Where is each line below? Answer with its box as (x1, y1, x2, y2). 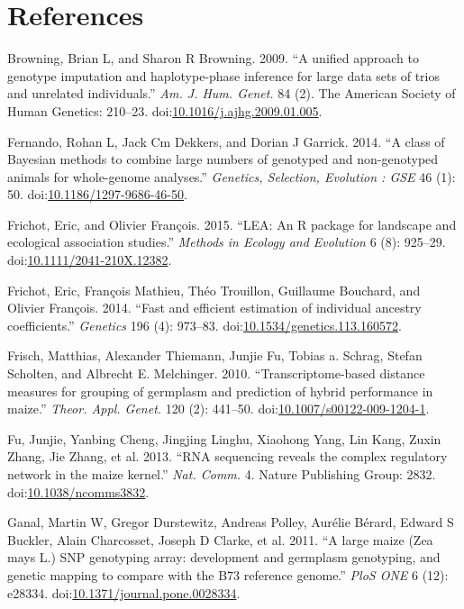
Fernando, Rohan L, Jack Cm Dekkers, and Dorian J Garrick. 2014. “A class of (7, 132, 445, 150)
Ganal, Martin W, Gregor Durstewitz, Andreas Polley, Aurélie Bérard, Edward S (7, 513, 454, 532)
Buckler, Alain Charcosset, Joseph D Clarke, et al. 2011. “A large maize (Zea (7, 530, 433, 549)
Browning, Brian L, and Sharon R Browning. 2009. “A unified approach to (7, 49, 420, 68)
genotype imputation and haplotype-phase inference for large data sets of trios (7, 66, 440, 85)
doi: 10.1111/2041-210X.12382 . (7, 250, 172, 269)
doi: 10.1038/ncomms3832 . (7, 482, 150, 501)
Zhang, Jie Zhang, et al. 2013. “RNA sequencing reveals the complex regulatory (7, 447, 448, 466)
